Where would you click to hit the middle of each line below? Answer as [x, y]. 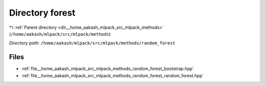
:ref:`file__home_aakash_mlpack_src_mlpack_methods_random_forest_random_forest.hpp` [112, 75]
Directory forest [42, 13]
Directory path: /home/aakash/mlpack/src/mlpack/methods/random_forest [92, 43]
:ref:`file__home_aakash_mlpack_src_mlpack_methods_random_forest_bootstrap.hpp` [108, 69]
